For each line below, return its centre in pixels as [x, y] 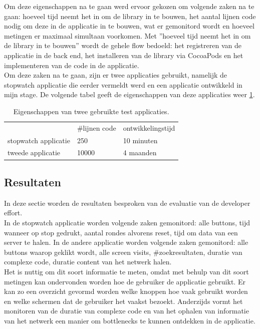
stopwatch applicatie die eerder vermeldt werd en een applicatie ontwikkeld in [123, 84]
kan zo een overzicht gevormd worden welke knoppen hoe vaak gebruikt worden [126, 291]
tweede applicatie [34, 152]
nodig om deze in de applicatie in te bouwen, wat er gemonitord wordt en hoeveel [129, 26]
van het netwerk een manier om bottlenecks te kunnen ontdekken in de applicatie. [130, 320]
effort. [13, 213]
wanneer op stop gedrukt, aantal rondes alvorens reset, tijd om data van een [121, 232]
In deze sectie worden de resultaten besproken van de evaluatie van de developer [127, 203]
